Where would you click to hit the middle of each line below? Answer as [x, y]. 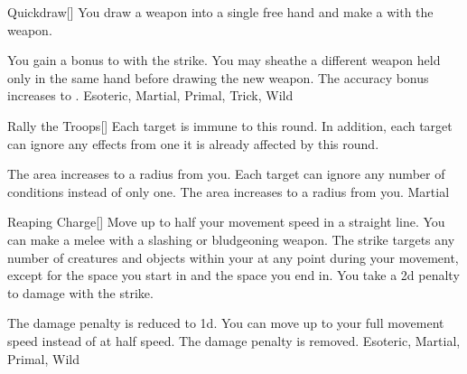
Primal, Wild [43, 358]
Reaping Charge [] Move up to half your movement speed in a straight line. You [226, 222]
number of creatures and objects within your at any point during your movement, [233, 257]
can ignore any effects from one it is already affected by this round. [193, 143]
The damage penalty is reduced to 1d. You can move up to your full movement [226, 323]
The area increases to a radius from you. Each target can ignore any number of [226, 174]
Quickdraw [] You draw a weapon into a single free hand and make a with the [220, 12]
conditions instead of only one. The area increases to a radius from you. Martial [229, 191]
